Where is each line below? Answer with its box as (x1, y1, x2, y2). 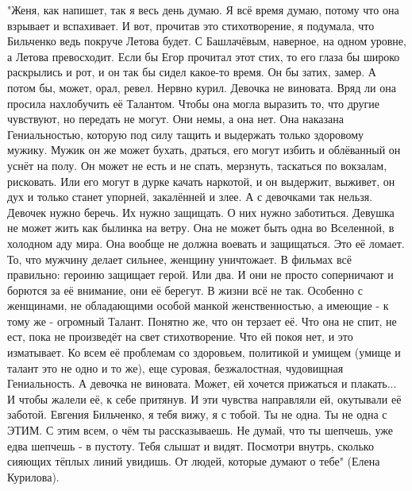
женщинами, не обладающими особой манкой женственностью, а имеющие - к (7, 297, 389, 314)
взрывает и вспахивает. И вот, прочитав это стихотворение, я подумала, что (7, 17, 375, 33)
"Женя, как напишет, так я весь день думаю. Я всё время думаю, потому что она (7, 2, 399, 17)
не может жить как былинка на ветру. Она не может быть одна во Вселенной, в (7, 219, 395, 236)
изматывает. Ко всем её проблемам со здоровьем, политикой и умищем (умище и (7, 344, 401, 361)
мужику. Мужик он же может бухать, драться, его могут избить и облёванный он (7, 141, 401, 158)
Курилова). (7, 468, 60, 485)
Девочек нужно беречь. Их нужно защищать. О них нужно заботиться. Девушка (7, 203, 395, 220)
